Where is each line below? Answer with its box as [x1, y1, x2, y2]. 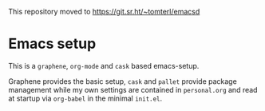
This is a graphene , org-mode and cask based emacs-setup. [8, 61, 200, 70]
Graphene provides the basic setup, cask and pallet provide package [8, 76, 237, 86]
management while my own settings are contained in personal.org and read [8, 85, 258, 94]
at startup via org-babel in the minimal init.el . [8, 93, 163, 103]
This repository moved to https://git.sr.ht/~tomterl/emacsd [8, 7, 200, 16]
